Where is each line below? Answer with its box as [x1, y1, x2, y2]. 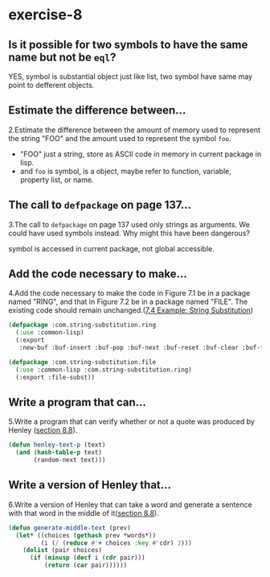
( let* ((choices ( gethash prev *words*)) [15, 531, 157, 539]
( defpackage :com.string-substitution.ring [8, 321, 157, 330]
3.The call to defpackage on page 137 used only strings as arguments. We [8, 219, 251, 229]
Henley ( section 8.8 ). [8, 425, 78, 435]
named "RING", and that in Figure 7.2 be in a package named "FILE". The [8, 297, 248, 307]
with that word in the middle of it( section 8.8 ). [8, 508, 159, 517]
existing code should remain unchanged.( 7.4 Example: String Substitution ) [8, 305, 254, 315]
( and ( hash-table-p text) [15, 449, 103, 457]
